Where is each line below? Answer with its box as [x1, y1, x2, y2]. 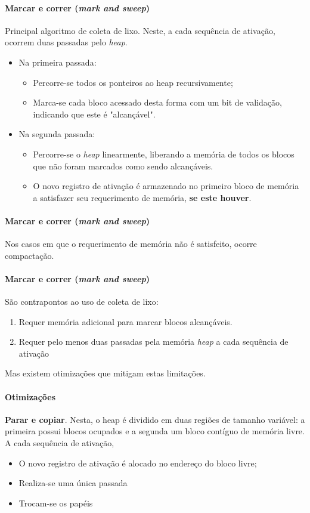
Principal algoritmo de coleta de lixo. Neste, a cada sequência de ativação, [5, 24, 275, 36]
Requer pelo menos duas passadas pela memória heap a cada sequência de [18, 335, 289, 348]
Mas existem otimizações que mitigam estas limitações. [5, 367, 206, 379]
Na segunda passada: [18, 128, 95, 140]
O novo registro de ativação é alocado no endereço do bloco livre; [18, 456, 257, 469]
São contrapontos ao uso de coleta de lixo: [5, 295, 159, 308]
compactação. [5, 249, 54, 261]
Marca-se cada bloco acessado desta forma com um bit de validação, [33, 96, 282, 109]
